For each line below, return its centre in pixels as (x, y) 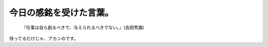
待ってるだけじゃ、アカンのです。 (44, 38)
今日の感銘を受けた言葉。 (62, 13)
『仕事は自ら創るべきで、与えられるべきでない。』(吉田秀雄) (83, 27)
